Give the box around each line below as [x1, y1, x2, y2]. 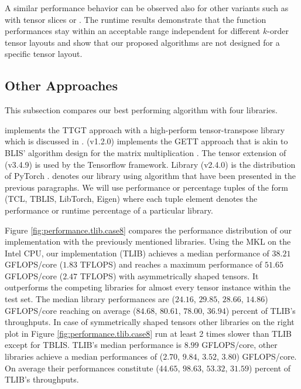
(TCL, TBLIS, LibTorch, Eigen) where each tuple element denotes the [5, 192, 258, 205]
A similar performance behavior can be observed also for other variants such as [5, 2, 289, 13]
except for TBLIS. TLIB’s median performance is [5, 339, 182, 351]
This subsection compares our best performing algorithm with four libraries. [5, 104, 278, 116]
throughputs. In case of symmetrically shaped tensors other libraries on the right [5, 316, 295, 328]
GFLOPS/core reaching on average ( [5, 304, 136, 316]
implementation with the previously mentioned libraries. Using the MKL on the [5, 235, 291, 248]
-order [267, 25, 289, 37]
